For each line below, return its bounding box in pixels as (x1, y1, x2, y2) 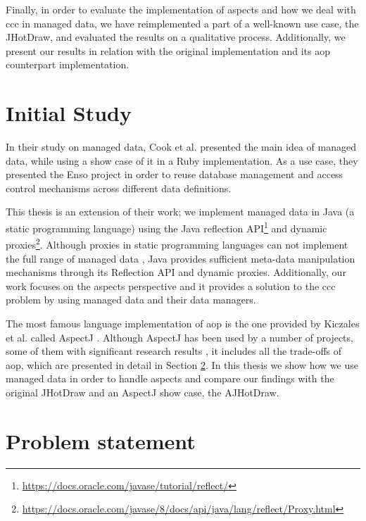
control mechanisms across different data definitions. (6, 180, 232, 195)
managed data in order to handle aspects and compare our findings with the (6, 371, 334, 386)
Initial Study (6, 99, 132, 127)
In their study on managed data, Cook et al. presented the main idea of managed (6, 139, 357, 154)
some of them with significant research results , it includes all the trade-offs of (6, 344, 342, 358)
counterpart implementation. (6, 57, 130, 72)
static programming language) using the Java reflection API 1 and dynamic (6, 219, 327, 235)
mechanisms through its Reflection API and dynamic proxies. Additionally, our (6, 265, 346, 280)
